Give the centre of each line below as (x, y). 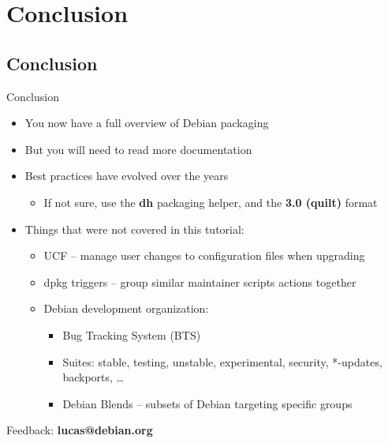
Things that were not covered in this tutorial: (134, 229)
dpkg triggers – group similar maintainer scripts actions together (200, 282)
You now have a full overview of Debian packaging (147, 123)
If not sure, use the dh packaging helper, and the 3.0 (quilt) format (211, 202)
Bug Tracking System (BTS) (132, 334)
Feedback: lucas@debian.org (80, 430)
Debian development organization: (126, 308)
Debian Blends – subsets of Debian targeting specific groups (207, 403)
